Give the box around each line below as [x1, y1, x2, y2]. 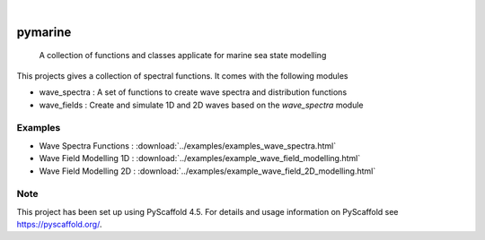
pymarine [16, 24, 72, 39]
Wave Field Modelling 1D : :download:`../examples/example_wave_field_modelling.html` [39, 153, 361, 164]
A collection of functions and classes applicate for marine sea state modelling [39, 50, 327, 61]
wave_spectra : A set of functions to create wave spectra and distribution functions [39, 87, 348, 98]
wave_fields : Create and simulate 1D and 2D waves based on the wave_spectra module [39, 99, 364, 110]
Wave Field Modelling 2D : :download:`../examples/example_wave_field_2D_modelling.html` [39, 166, 376, 176]
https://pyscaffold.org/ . [16, 219, 102, 230]
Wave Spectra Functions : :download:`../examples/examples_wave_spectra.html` [39, 140, 337, 151]
